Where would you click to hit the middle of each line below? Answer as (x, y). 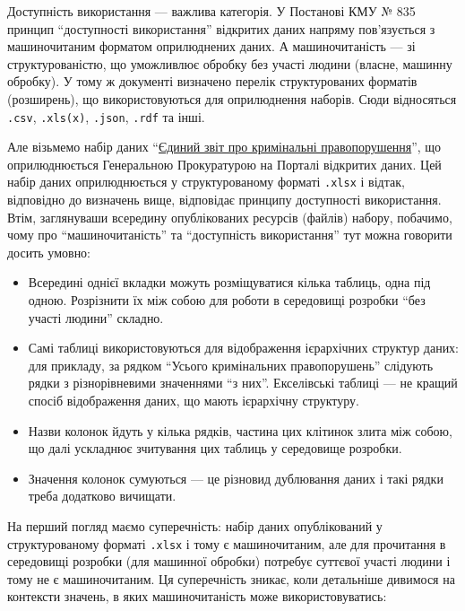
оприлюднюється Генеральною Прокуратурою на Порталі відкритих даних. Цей (224, 164)
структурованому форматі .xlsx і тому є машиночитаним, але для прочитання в (227, 543)
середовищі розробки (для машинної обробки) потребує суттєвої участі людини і (229, 561)
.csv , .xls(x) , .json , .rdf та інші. (106, 116)
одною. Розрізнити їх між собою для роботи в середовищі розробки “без (227, 300)
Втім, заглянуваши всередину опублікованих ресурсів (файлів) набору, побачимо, (230, 217)
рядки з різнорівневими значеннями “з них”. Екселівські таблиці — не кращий (243, 383)
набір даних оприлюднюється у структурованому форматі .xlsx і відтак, (206, 182)
